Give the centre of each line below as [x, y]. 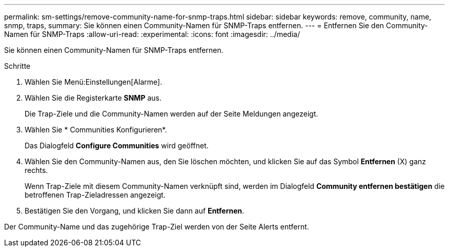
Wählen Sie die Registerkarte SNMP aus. [93, 98]
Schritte [17, 66]
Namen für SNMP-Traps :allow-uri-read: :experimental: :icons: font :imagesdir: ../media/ [152, 34]
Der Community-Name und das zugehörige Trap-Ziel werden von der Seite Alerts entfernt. [157, 227]
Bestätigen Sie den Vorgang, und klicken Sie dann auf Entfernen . [135, 211]
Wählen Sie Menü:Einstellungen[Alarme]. [94, 82]
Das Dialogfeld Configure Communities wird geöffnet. [117, 146]
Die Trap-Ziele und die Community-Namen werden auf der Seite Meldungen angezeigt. [171, 114]
